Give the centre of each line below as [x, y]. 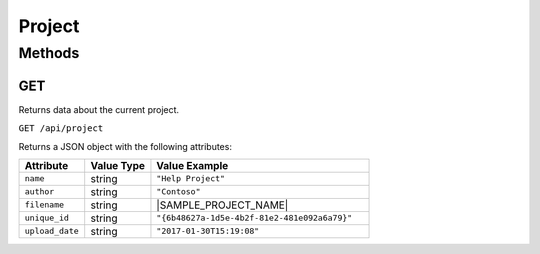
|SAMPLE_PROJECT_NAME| [222, 205]
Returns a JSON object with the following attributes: [125, 146]
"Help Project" [190, 178]
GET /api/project [61, 128]
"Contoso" [178, 191]
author [39, 191]
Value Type [117, 165]
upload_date [51, 231]
